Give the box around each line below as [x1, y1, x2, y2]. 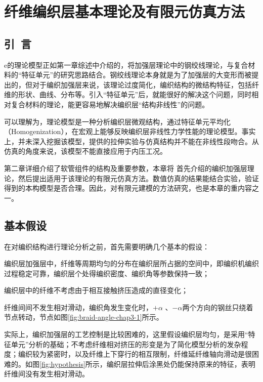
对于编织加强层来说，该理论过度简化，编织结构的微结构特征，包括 [32, 79, 252, 90]
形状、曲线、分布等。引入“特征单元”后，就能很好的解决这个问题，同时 [18, 89, 252, 100]
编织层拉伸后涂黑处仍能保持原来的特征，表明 [106, 358, 255, 369]
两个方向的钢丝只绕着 [182, 302, 253, 312]
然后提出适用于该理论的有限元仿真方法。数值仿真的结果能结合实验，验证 [18, 173, 259, 183]
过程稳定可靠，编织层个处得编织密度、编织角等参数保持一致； [4, 268, 209, 278]
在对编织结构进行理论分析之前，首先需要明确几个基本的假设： [4, 241, 209, 251]
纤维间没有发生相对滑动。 [4, 368, 89, 379]
